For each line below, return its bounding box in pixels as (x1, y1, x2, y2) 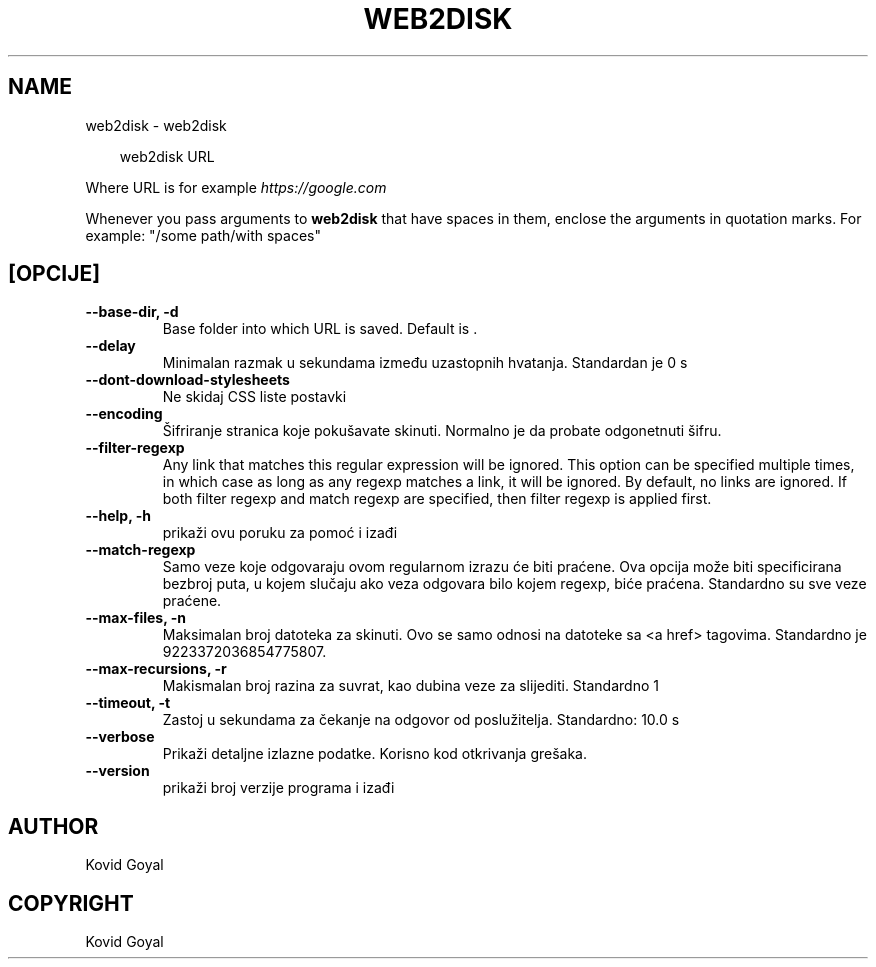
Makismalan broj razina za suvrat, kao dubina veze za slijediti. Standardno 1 (162, 677, 659, 695)
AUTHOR (8, 813, 99, 839)
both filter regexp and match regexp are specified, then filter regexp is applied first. (162, 490, 712, 508)
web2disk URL (119, 147, 215, 165)
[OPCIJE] (8, 261, 101, 287)
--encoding (85, 405, 163, 423)
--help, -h (85, 507, 151, 525)
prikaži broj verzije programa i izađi (162, 779, 395, 797)
